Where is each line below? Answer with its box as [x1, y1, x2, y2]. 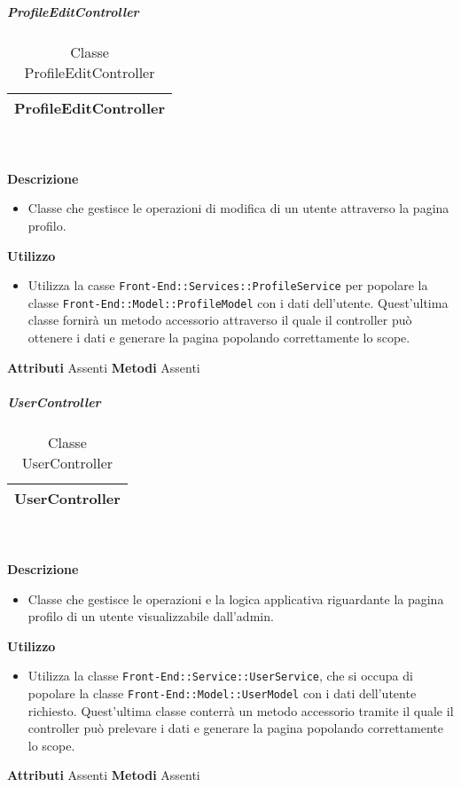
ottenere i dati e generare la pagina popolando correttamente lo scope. [27, 328, 410, 347]
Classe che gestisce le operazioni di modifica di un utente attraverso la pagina [27, 199, 449, 217]
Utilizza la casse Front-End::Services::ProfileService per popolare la [27, 276, 428, 295]
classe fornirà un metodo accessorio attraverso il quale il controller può [27, 311, 412, 329]
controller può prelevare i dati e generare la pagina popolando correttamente [27, 719, 443, 737]
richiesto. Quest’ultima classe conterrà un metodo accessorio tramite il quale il [27, 701, 454, 720]
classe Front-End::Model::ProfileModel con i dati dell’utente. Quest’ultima [27, 293, 449, 311]
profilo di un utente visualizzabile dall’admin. [27, 607, 274, 626]
